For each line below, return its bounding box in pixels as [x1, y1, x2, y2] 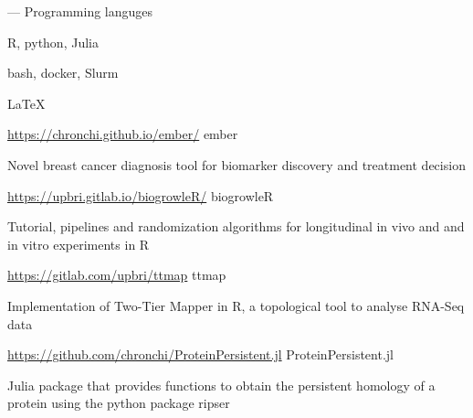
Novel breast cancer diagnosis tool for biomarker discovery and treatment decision [7, 155, 466, 174]
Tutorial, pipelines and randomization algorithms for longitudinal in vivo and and [7, 217, 465, 236]
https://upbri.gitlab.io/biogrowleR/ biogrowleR [7, 186, 274, 205]
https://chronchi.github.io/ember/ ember [7, 124, 238, 144]
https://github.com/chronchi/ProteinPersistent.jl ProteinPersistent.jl [7, 345, 394, 364]
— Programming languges [7, 2, 153, 20]
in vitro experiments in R [7, 234, 150, 253]
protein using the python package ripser [7, 393, 230, 413]
